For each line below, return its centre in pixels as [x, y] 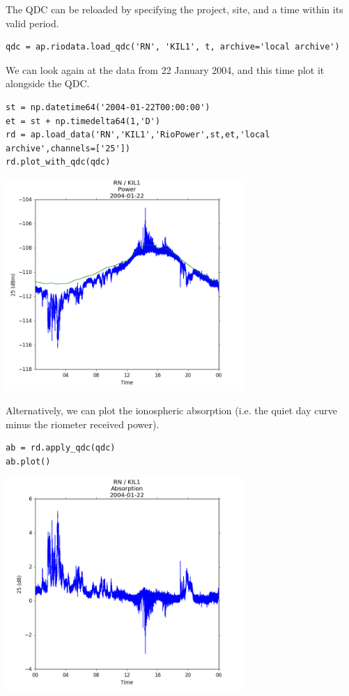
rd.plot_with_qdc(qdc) [58, 162]
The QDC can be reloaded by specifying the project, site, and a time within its [174, 9]
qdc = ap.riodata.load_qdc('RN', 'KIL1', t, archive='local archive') [173, 47]
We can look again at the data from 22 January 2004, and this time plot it [165, 69]
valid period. [32, 23]
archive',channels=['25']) [68, 148]
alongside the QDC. [48, 83]
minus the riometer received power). [83, 424]
